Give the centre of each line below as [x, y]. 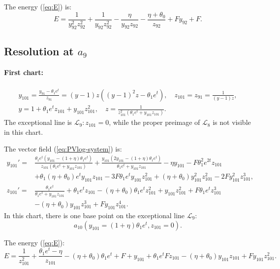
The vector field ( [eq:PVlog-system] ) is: [63, 148]
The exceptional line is [38, 122]
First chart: [24, 72]
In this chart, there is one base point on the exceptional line [94, 215]
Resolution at [39, 51]
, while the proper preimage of [155, 122]
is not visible [232, 122]
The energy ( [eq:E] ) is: [38, 6]
